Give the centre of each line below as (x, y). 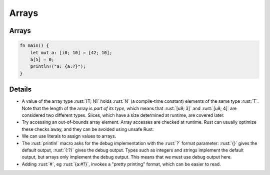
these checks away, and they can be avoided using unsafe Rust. (88, 129)
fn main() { (34, 46)
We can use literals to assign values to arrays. (69, 136)
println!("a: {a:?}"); (58, 67)
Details (20, 89)
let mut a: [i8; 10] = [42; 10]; (71, 53)
